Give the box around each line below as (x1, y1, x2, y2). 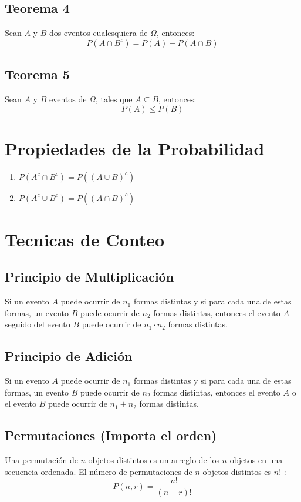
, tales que (95, 93, 133, 105)
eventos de (49, 93, 87, 105)
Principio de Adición (5, 347, 133, 365)
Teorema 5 (5, 65, 70, 83)
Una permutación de (5, 454, 78, 466)
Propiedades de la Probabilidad (5, 136, 265, 160)
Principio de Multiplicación (5, 267, 174, 286)
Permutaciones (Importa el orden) (5, 426, 217, 444)
